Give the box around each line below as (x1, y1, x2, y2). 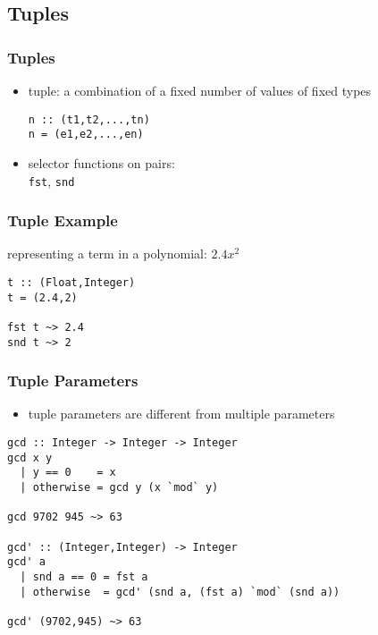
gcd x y (7, 451, 53, 464)
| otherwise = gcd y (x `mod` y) (20, 481, 219, 495)
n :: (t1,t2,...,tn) (28, 113, 150, 126)
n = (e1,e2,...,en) (28, 128, 144, 141)
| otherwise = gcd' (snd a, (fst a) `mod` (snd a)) (20, 585, 340, 598)
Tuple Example (7, 209, 118, 232)
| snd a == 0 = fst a (20, 570, 148, 583)
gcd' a (7, 555, 46, 569)
